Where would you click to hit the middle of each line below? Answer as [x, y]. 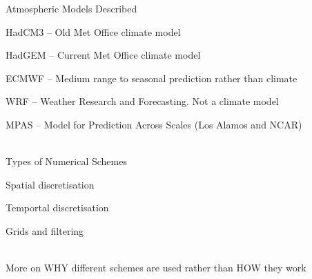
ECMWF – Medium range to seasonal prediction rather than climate [152, 78]
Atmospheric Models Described [71, 8]
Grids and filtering [45, 230]
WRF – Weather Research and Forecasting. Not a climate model [142, 101]
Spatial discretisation [50, 184]
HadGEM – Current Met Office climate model [103, 55]
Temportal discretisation [57, 208]
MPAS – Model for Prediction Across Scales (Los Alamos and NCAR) [154, 124]
